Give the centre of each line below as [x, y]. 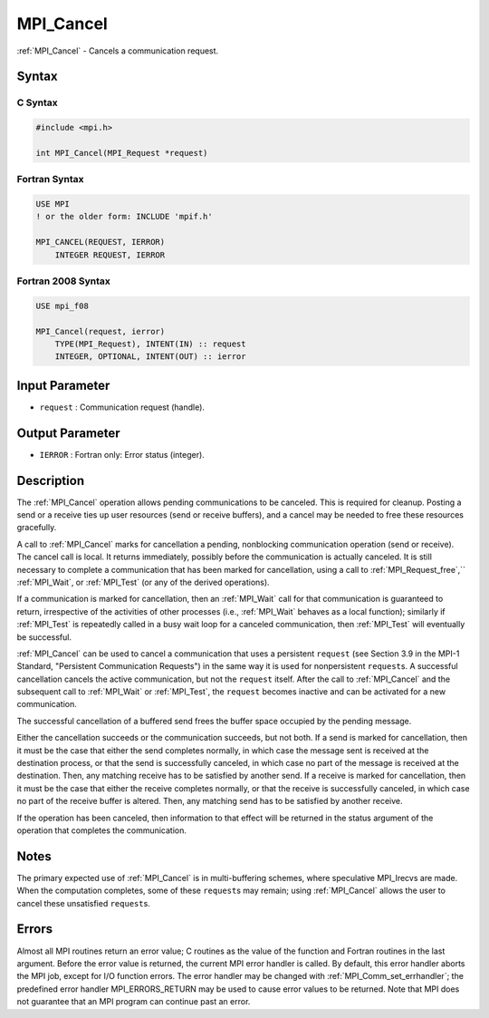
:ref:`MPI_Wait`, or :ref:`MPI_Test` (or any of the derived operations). [144, 582]
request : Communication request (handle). [122, 407]
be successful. [44, 637]
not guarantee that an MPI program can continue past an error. [134, 1002]
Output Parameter [69, 433]
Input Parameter [63, 385]
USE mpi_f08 [62, 305]
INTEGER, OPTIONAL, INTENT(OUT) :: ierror [150, 357]
